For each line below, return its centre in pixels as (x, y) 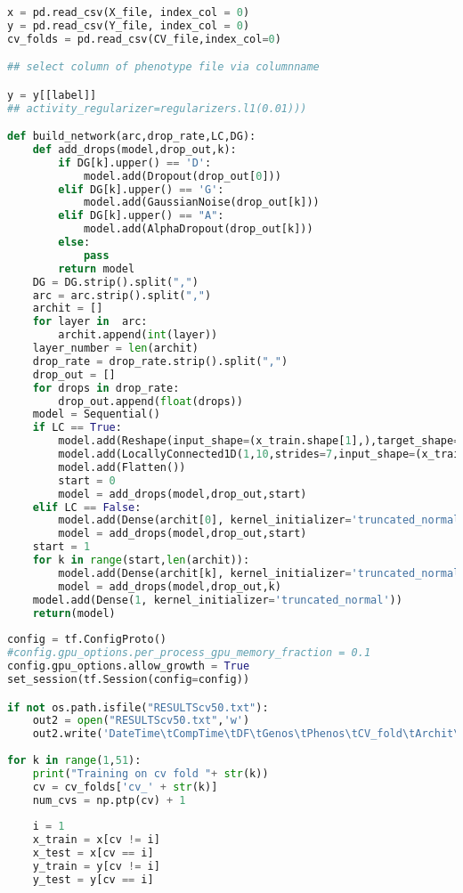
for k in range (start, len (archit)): (141, 560)
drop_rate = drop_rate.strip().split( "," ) (160, 361)
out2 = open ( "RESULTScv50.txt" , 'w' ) (141, 721)
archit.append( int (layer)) (138, 335)
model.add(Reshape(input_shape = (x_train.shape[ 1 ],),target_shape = (259, 441)
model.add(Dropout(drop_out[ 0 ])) (182, 176)
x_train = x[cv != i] (96, 840)
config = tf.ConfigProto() (87, 640)
